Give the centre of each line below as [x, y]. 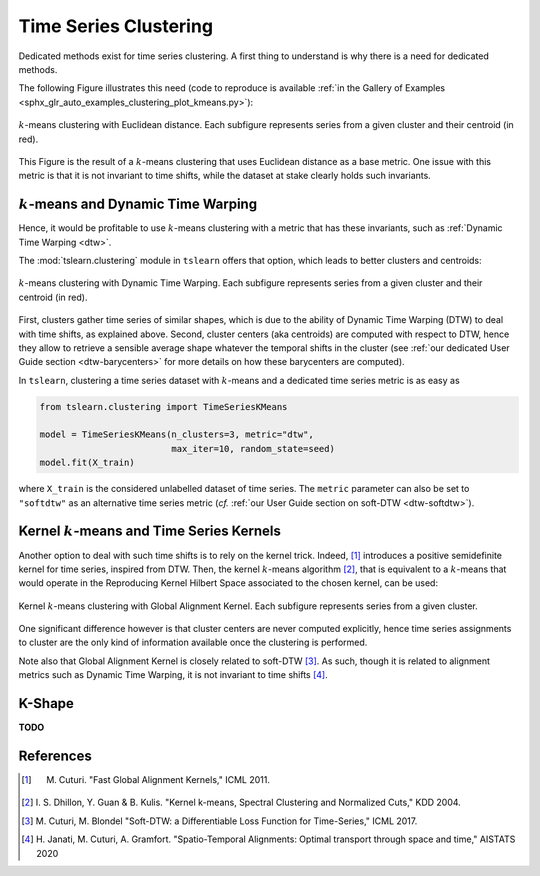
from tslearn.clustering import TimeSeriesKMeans [163, 406]
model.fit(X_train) [87, 463]
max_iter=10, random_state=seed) [253, 448]
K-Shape [46, 703]
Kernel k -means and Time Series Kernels [150, 531]
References [55, 755]
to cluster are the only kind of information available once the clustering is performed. [193, 642]
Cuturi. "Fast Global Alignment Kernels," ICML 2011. [164, 780]
